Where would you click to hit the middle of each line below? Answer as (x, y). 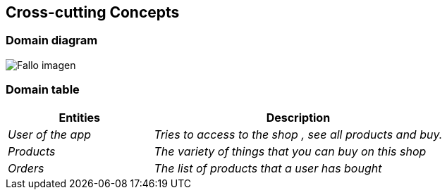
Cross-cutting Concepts (93, 12)
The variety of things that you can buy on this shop (290, 151)
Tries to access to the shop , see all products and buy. (298, 134)
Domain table (43, 90)
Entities (79, 117)
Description (298, 117)
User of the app (49, 134)
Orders (26, 168)
